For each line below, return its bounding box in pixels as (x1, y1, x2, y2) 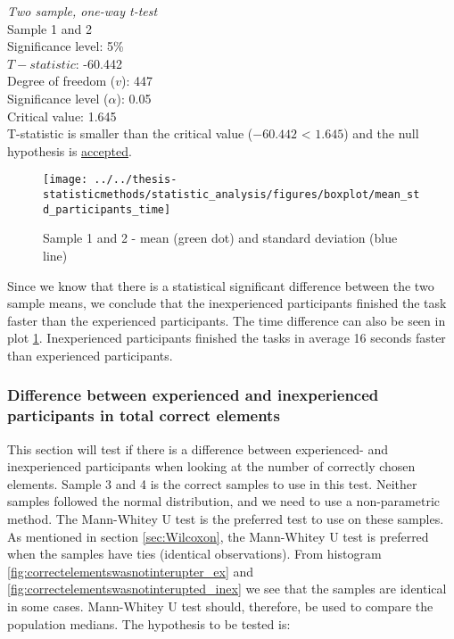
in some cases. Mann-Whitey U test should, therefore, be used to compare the (7, 596, 433, 615)
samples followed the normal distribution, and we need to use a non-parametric (7, 492, 441, 510)
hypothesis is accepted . (7, 141, 132, 160)
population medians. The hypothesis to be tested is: (7, 614, 291, 633)
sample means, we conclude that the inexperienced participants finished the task (7, 294, 447, 312)
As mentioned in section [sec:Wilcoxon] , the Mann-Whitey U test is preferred (7, 527, 429, 545)
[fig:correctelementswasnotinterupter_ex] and (7, 561, 254, 580)
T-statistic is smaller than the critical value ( (7, 124, 253, 143)
